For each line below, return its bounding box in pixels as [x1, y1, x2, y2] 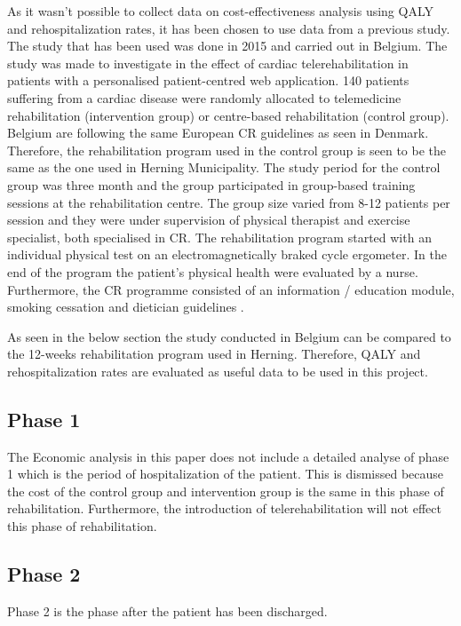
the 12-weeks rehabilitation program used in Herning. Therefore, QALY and [7, 345, 421, 363]
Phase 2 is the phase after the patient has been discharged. [7, 601, 328, 620]
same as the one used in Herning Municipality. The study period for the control [7, 158, 441, 177]
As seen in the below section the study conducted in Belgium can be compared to [7, 327, 451, 345]
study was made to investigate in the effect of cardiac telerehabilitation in [7, 53, 409, 72]
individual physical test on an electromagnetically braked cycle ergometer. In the [7, 245, 447, 264]
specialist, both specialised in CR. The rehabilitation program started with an [7, 227, 432, 246]
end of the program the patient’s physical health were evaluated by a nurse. [7, 262, 418, 281]
